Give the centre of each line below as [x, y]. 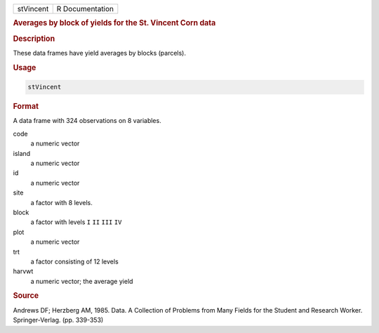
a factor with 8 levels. [61, 202]
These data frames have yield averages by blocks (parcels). [99, 53]
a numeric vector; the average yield [82, 281]
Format [26, 107]
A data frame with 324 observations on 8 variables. [87, 121]
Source [26, 296]
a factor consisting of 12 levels [74, 261]
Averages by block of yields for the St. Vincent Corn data [114, 23]
